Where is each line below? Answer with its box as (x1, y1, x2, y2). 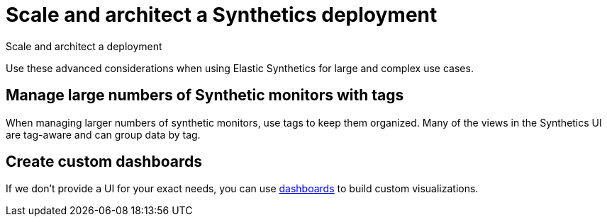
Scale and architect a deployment (6, 40, 162, 52)
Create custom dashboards (6, 153, 202, 171)
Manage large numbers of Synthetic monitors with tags (6, 86, 404, 105)
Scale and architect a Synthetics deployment (6, 3, 438, 27)
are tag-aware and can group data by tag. (6, 128, 201, 141)
